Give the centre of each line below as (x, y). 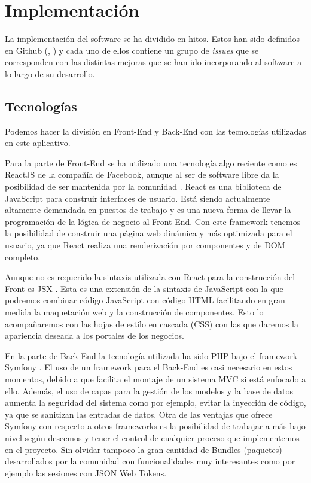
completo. (23, 256)
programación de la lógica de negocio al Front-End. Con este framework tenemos (153, 221)
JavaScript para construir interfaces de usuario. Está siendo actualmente (138, 198)
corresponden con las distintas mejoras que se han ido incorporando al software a (153, 62)
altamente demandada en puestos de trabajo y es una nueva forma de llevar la (148, 210)
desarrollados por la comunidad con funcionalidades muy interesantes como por (150, 461)
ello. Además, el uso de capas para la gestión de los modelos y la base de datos (149, 391)
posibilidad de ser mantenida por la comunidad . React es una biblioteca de (143, 186)
